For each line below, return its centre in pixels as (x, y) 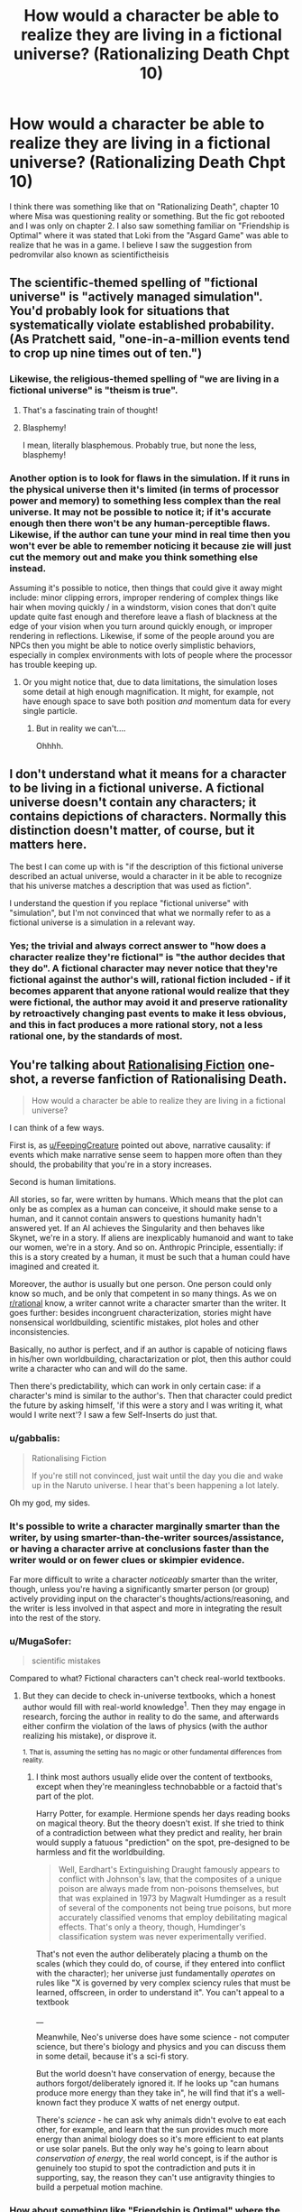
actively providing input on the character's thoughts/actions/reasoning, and (150, 1599)
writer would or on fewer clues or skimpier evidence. (127, 1560)
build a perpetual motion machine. (100, 2187)
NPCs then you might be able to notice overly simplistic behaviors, (133, 645)
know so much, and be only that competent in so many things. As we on (143, 1294)
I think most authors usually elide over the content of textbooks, (154, 1777)
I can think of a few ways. (57, 1128)
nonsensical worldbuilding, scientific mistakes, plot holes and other (134, 1322)
